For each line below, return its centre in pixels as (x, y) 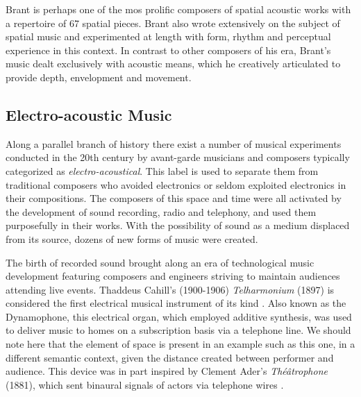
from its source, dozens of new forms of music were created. (132, 238)
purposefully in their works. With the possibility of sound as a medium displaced (178, 225)
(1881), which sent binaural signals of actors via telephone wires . (145, 384)
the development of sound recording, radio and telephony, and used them (161, 211)
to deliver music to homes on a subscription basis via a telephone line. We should (178, 330)
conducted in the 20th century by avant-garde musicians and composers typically (178, 157)
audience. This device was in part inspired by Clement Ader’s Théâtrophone (167, 371)
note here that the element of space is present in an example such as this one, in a (180, 344)
